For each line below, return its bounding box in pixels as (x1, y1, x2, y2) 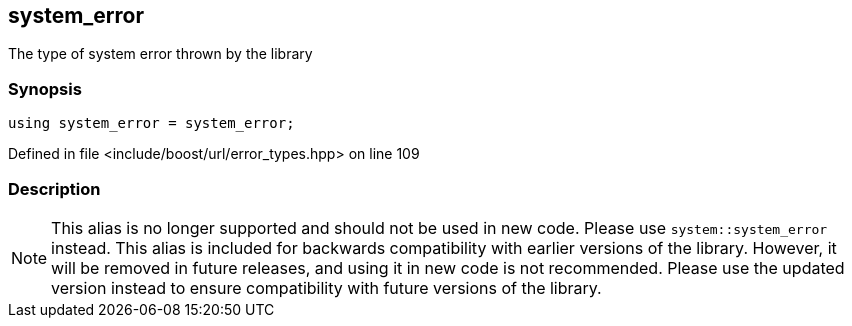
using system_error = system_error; (8, 115, 295, 132)
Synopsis (8, 78, 82, 99)
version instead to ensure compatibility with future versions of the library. (51, 277, 602, 298)
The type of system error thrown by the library (8, 45, 313, 63)
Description (8, 178, 101, 199)
